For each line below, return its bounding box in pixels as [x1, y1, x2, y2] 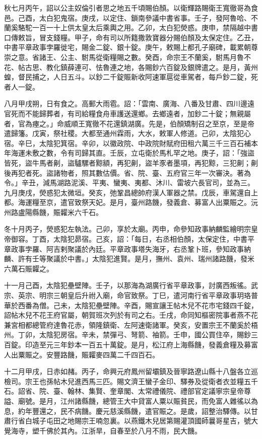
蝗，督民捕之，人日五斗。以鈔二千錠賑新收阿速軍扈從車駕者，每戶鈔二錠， [4, 71, 251, 82]
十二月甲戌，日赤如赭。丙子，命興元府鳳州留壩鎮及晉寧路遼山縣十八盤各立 [4, 366, 251, 377]
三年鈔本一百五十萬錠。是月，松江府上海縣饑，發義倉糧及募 [53, 339, 251, 349]
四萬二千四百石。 [102, 349, 159, 359]
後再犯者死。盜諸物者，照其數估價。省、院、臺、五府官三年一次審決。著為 [4, 167, 251, 178]
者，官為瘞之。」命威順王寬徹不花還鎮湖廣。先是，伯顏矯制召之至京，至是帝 [4, 118, 254, 128]
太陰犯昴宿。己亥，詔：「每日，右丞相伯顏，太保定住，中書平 [53, 234, 254, 244]
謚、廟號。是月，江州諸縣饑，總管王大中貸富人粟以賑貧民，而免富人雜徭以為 [4, 395, 258, 406]
